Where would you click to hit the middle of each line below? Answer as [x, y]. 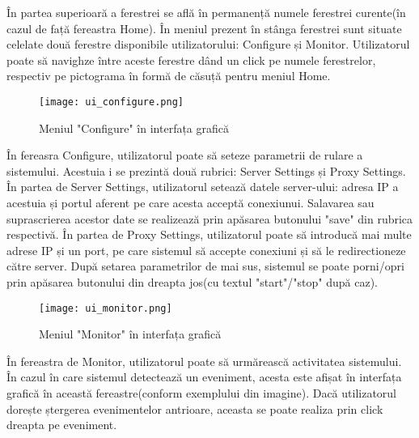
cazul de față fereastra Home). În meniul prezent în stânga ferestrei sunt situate [204, 28]
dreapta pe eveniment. [62, 425]
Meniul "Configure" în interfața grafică [134, 128]
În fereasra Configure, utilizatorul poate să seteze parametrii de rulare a [185, 155]
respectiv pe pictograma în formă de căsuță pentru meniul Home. [169, 76]
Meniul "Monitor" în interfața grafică [130, 334]
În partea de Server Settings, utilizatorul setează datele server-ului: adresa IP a [203, 187]
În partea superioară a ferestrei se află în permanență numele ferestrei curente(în [206, 12]
